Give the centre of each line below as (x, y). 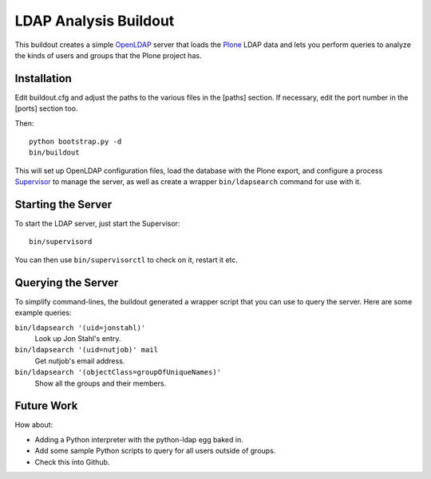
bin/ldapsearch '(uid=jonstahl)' (80, 328)
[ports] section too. (46, 108)
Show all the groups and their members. (101, 383)
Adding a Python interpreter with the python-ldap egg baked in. (139, 439)
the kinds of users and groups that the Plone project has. (108, 55)
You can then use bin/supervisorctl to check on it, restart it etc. (127, 260)
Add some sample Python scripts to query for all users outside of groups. (155, 451)
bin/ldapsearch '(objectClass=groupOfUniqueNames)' (118, 372)
